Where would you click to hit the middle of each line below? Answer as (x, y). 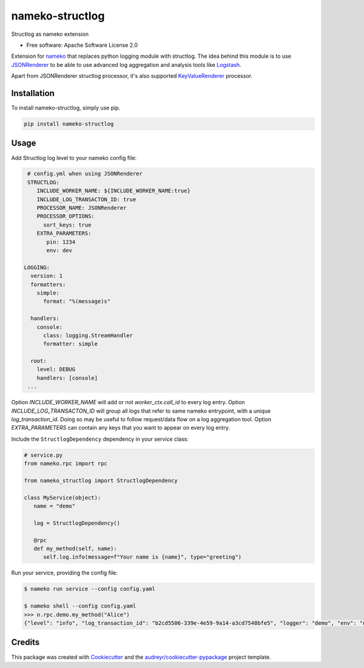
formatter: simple (71, 344)
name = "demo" (55, 506)
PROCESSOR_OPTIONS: (66, 216)
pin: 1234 (61, 242)
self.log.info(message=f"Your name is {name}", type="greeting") (143, 557)
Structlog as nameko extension (50, 34)
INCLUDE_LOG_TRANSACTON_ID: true (86, 199)
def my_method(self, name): (76, 549)
